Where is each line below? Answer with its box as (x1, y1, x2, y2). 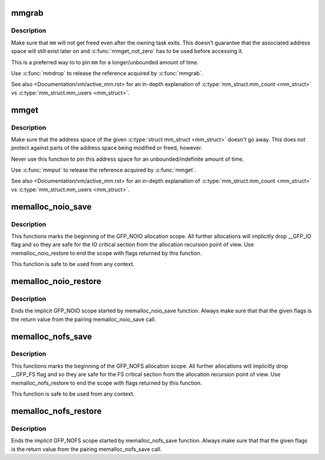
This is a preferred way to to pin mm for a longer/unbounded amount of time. (11, 58, 199, 66)
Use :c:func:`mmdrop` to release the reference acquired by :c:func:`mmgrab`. (11, 69, 203, 76)
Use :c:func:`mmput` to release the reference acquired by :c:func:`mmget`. (11, 166, 197, 174)
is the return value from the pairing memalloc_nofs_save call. (11, 446, 162, 453)
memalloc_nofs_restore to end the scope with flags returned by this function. (11, 379, 202, 387)
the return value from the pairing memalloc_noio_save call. (11, 315, 156, 323)
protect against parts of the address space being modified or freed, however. (11, 145, 203, 152)
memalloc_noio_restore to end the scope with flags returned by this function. (11, 249, 202, 256)
